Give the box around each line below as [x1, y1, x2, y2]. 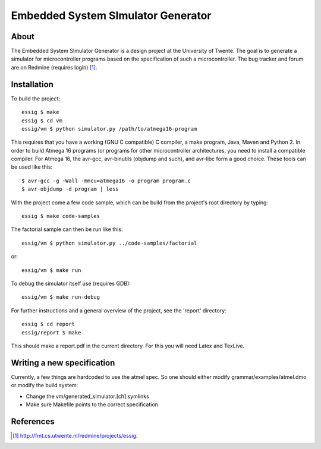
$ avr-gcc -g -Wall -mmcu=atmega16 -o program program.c [21, 177, 191, 184]
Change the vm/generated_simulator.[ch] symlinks [26, 393, 150, 400]
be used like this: [11, 163, 53, 170]
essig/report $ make [21, 329, 81, 336]
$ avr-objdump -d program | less [21, 186, 119, 192]
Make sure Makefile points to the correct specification [26, 401, 159, 408]
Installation [11, 79, 53, 89]
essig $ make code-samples [21, 213, 100, 220]
